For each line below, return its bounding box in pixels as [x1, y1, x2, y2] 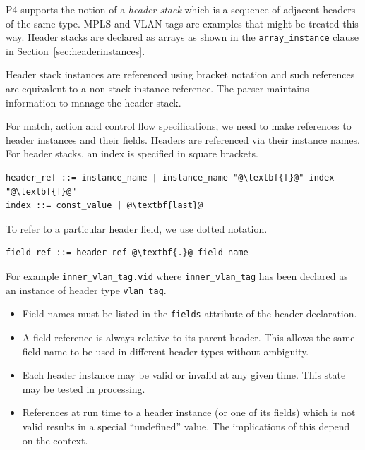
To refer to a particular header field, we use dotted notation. [6, 221, 268, 236]
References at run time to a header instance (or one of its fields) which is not [22, 405, 356, 420]
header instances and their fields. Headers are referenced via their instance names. [6, 132, 360, 147]
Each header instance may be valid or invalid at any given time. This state [22, 367, 346, 382]
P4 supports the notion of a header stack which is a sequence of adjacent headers [6, 2, 356, 16]
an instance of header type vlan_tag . [6, 282, 167, 297]
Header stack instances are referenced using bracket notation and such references [6, 67, 355, 82]
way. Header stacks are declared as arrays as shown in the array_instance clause [6, 30, 359, 44]
